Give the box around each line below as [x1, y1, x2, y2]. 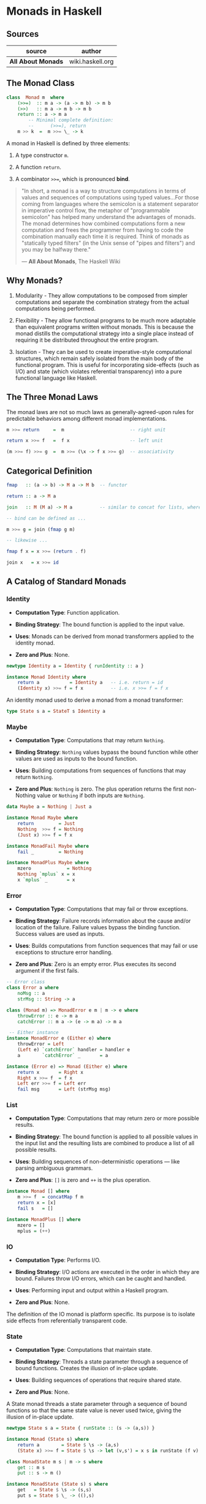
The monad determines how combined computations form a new [21, 220, 186, 227]
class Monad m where [6, 94, 64, 101]
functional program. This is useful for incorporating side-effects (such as [15, 361, 200, 369]
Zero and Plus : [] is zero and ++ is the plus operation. [15, 1176, 151, 1184]
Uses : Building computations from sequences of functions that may [15, 767, 186, 774]
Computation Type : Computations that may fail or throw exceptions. [15, 905, 188, 913]
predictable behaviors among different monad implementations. [6, 415, 167, 422]
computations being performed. [15, 305, 96, 312]
